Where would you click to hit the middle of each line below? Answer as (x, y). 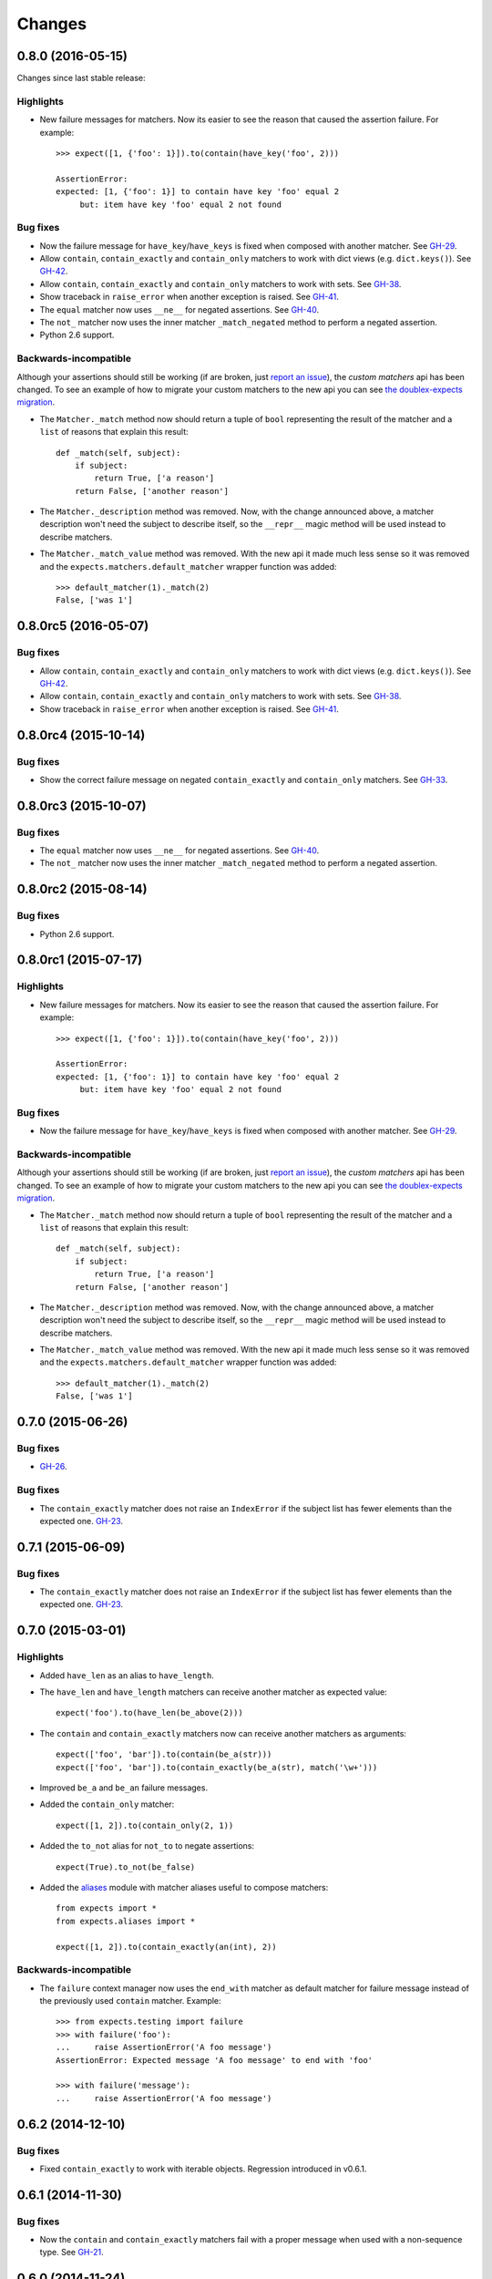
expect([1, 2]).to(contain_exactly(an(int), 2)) (166, 1947)
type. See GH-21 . (72, 2253)
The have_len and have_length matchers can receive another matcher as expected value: (213, 1692)
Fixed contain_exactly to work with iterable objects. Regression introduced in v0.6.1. (203, 2169)
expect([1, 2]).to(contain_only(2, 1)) (145, 1825)
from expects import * (107, 1908)
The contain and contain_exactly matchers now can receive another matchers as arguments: (223, 1733)
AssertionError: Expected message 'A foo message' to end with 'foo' (215, 2060)
